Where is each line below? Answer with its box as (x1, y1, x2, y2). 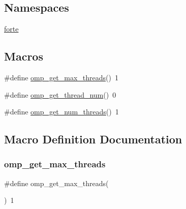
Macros (4, 48, 43, 64)
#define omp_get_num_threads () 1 (4, 106, 119, 117)
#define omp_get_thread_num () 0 (4, 89, 116, 100)
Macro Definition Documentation (4, 131, 182, 147)
